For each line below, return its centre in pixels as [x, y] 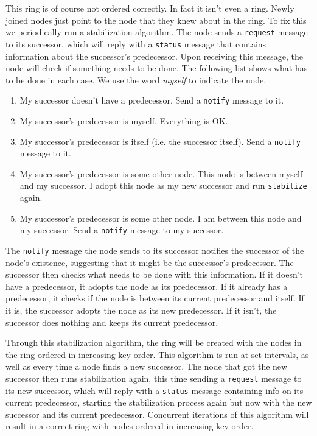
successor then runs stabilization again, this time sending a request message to [154, 378]
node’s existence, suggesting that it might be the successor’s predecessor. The [150, 262]
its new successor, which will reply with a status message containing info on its [155, 390]
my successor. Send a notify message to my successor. [122, 230]
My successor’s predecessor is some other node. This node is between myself [161, 173]
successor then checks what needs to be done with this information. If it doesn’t [155, 274]
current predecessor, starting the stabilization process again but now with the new [159, 402]
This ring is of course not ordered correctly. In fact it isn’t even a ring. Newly [150, 8]
